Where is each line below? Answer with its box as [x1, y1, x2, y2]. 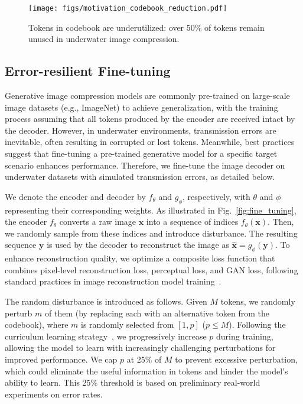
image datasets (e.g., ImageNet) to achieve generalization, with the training [5, 101, 278, 113]
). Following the [229, 318, 286, 331]
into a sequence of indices [146, 215, 239, 228]
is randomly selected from [81, 318, 174, 331]
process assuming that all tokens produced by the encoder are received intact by [5, 112, 295, 125]
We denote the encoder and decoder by [5, 190, 146, 202]
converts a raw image [59, 215, 136, 228]
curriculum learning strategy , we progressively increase [5, 329, 207, 342]
